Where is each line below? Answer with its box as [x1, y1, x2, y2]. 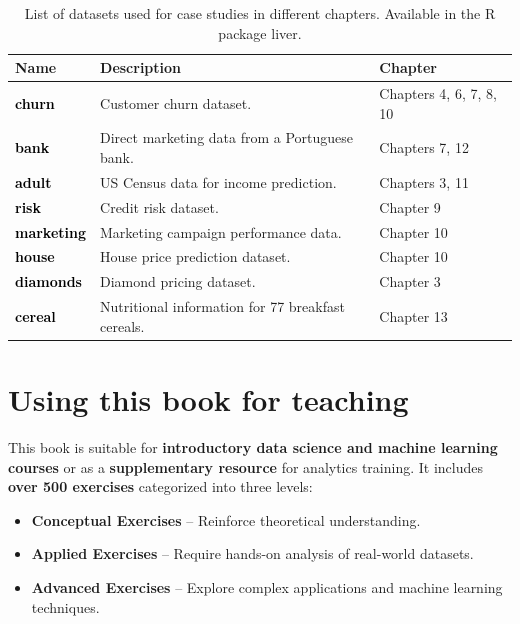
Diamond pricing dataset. [100, 271, 256, 292]
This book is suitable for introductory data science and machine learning [8, 436, 498, 457]
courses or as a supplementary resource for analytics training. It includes [8, 456, 483, 477]
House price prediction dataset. [100, 246, 291, 267]
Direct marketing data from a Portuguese [100, 127, 354, 148]
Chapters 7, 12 [379, 137, 469, 158]
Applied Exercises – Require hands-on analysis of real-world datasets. [31, 543, 474, 564]
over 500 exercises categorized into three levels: [8, 476, 313, 497]
